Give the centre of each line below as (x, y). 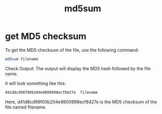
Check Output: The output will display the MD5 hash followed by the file (78, 68)
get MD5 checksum (46, 36)
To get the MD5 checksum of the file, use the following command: (72, 50)
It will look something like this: (36, 83)
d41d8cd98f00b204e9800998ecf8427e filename (51, 92)
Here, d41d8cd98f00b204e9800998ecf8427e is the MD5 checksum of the (81, 102)
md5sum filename (22, 59)
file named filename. (26, 107)
